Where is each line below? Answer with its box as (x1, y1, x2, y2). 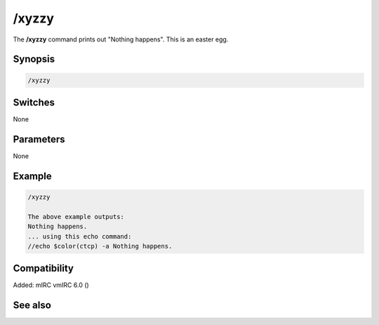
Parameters (13, 133, 65, 145)
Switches (13, 96, 55, 108)
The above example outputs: (27, 213, 124, 220)
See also (13, 299, 52, 312)
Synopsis (13, 53, 55, 65)
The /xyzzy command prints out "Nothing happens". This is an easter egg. (13, 35, 229, 44)
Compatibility (13, 263, 74, 274)
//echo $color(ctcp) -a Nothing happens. (27, 242, 173, 250)
